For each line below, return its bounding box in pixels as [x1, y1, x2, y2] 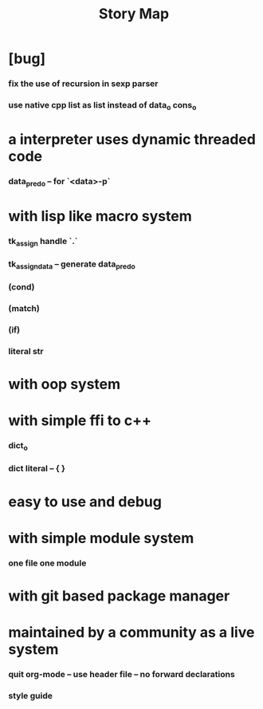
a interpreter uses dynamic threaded [8, 131, 257, 148]
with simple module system [8, 529, 194, 547]
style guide [8, 690, 53, 701]
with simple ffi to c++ [8, 412, 151, 430]
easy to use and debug [8, 492, 162, 510]
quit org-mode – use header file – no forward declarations [8, 669, 235, 679]
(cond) [8, 282, 35, 293]
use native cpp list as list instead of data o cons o [8, 100, 197, 112]
